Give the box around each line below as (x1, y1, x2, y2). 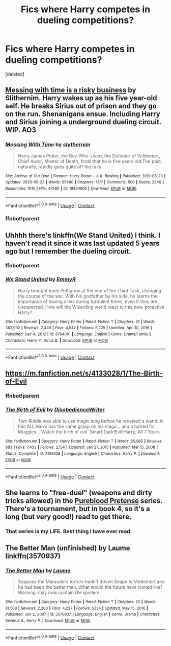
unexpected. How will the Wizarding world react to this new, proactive (17, 304, 165, 310)
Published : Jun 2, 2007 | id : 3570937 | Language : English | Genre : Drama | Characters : (5, 612, 161, 617)
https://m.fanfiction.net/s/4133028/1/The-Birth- (5, 369, 163, 378)
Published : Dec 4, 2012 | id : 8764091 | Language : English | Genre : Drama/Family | (5, 332, 151, 337)
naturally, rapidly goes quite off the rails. (17, 164, 103, 170)
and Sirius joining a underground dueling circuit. (5, 118, 161, 126)
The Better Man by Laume (5, 567, 71, 574)
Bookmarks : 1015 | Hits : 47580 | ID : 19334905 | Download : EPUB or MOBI (5, 186, 136, 191)
